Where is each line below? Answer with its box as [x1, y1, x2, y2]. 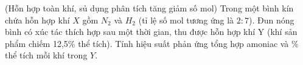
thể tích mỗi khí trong [5, 49, 88, 61]
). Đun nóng [249, 13, 294, 26]
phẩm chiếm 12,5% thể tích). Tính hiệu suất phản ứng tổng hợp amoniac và [5, 37, 289, 49]
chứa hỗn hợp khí [5, 13, 70, 26]
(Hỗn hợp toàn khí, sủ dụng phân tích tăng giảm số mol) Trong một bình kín [5, 2, 294, 14]
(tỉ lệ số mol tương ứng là [138, 13, 234, 26]
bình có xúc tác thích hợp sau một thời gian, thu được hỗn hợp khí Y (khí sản [5, 25, 298, 38]
